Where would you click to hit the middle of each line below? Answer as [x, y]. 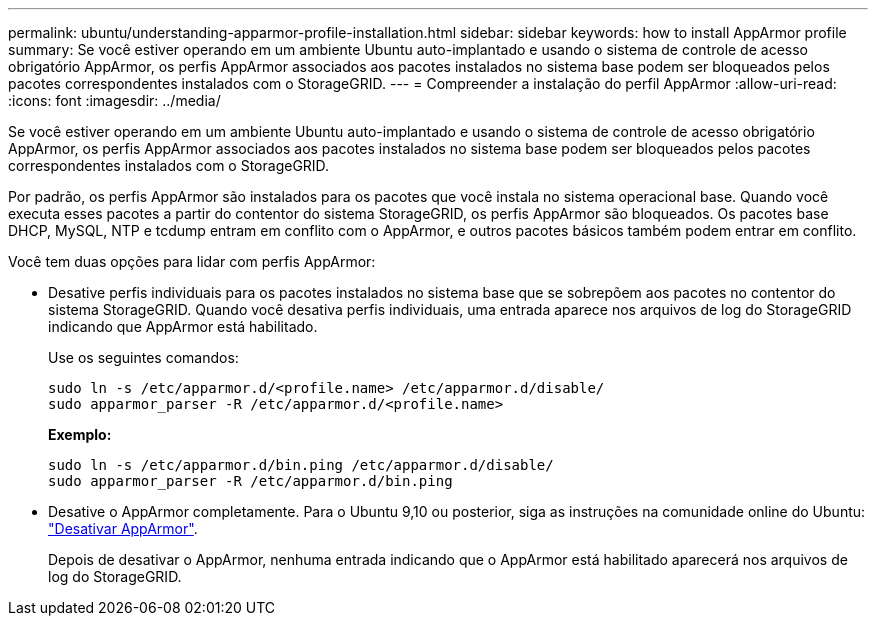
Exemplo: [80, 434]
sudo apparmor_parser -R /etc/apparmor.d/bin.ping [250, 481]
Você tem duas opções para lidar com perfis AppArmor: [192, 261]
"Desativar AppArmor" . [123, 528]
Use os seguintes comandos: [143, 357]
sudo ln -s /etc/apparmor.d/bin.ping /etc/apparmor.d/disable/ [301, 465]
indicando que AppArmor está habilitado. [183, 326]
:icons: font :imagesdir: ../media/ [114, 100]
